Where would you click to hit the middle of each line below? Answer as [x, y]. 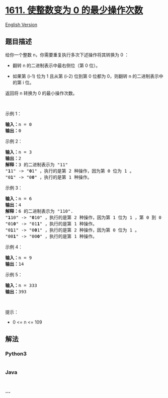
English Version [21, 24]
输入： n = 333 [21, 285]
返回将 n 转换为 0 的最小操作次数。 [41, 93]
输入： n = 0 [19, 124]
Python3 [16, 354]
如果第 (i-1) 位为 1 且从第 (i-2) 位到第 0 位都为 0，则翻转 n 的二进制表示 [86, 76]
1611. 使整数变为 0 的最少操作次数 [74, 10]
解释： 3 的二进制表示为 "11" [37, 165]
